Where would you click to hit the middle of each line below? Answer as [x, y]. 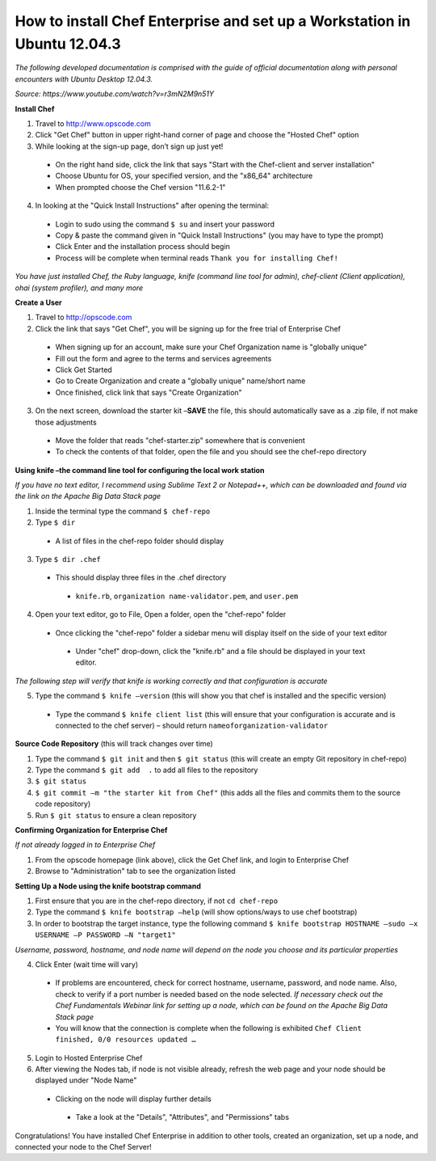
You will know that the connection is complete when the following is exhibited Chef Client [209, 1028]
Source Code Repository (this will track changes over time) [114, 744]
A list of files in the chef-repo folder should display [140, 541]
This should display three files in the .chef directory [141, 577]
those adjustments [66, 422]
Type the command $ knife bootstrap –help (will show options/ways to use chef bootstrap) [196, 912]
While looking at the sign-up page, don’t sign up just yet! [129, 146]
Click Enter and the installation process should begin [143, 247]
